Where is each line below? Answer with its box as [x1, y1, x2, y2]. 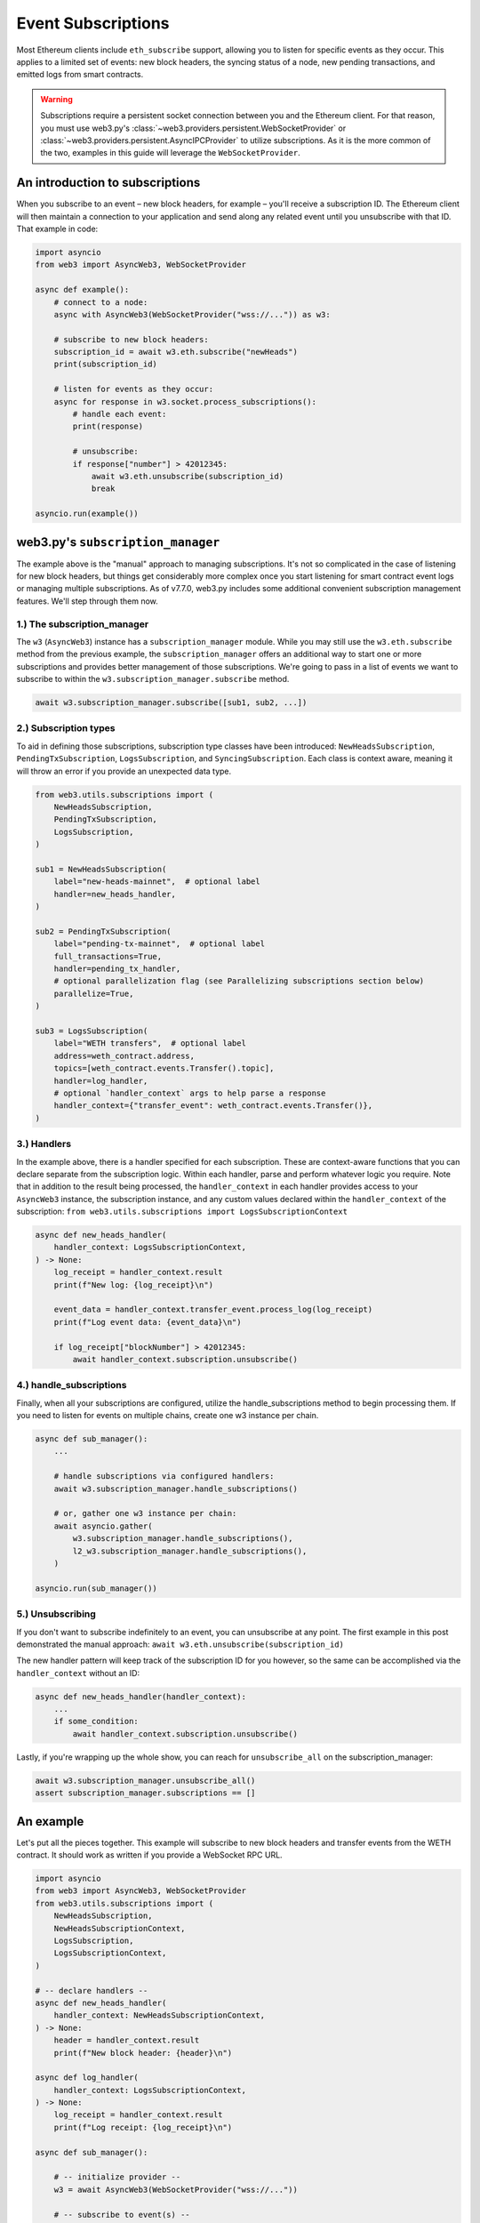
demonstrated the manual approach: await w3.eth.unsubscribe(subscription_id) [16, 1639, 344, 1649]
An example [16, 1814, 84, 1829]
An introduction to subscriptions [16, 175, 201, 190]
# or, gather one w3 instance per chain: [53, 1508, 237, 1519]
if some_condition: [53, 1716, 140, 1727]
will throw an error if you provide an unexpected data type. [16, 766, 232, 776]
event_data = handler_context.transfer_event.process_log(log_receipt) [53, 1304, 373, 1315]
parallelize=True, [53, 988, 134, 999]
